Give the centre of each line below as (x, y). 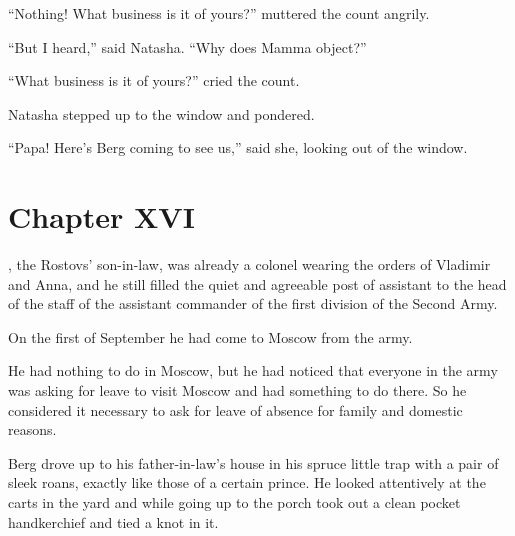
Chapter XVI (101, 216)
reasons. (32, 429)
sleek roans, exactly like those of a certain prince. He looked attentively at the (247, 482)
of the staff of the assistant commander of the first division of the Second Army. (253, 303)
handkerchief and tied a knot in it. (113, 521)
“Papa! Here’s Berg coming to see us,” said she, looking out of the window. (238, 147)
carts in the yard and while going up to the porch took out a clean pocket (234, 502)
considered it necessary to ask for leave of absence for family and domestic (235, 409)
